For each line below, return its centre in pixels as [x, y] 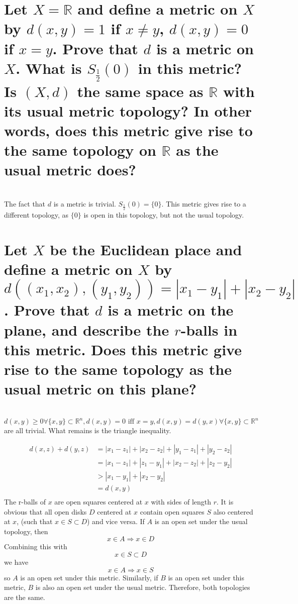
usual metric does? [70, 170]
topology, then [26, 531]
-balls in [209, 329]
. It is [225, 501]
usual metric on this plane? [100, 389]
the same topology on [80, 150]
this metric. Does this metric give [123, 349]
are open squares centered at [98, 501]
